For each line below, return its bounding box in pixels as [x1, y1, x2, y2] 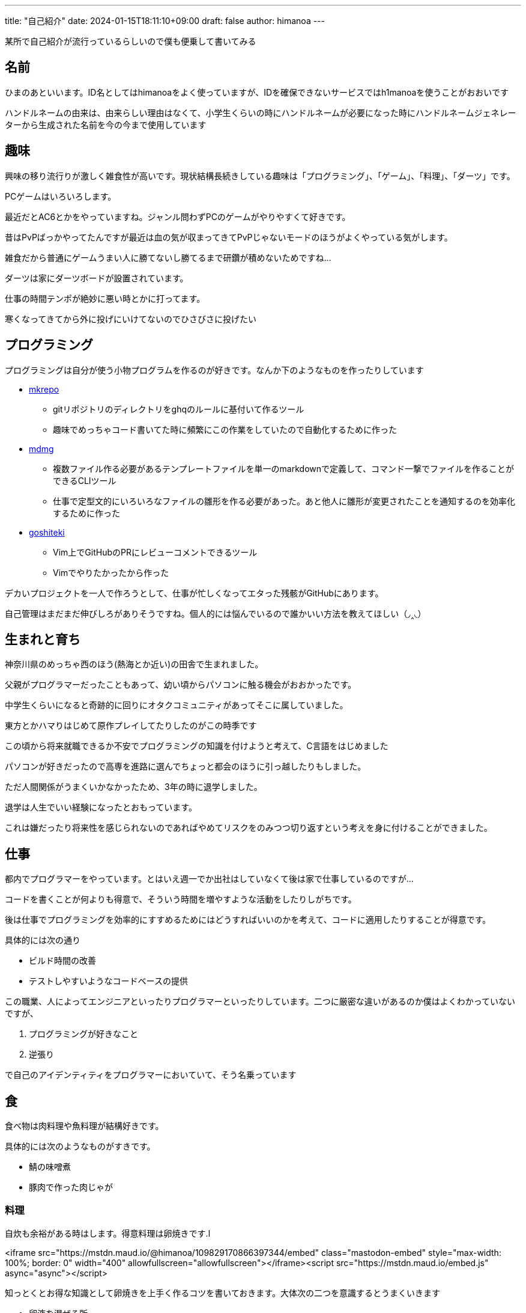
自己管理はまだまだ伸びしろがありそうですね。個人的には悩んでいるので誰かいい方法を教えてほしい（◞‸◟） [5, 608, 426, 619]
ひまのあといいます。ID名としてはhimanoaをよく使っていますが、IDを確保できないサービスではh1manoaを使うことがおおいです [5, 87, 509, 97]
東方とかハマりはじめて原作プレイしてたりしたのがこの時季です [5, 720, 257, 731]
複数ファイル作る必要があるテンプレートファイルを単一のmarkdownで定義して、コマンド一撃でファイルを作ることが [53, 463, 514, 474]
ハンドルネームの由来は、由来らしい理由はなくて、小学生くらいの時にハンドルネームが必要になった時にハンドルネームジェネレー [5, 107, 516, 118]
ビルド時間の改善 [29, 955, 96, 966]
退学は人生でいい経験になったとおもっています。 [5, 802, 197, 813]
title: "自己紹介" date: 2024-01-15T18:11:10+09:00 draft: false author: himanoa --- [5, 16, 325, 26]
